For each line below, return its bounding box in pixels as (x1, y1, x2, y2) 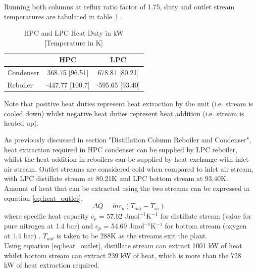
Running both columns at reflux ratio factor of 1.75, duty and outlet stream (4, 1, 235, 11)
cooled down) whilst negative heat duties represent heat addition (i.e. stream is (4, 108, 244, 118)
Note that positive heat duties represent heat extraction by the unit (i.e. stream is (4, 98, 253, 109)
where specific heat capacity (4, 210, 89, 221)
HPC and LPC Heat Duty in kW (24, 28, 124, 38)
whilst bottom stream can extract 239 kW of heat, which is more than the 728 (4, 250, 242, 260)
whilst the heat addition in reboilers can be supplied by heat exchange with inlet (4, 154, 249, 164)
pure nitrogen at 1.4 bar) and (4, 221, 93, 230)
